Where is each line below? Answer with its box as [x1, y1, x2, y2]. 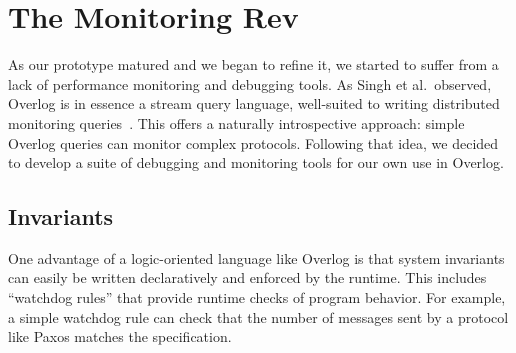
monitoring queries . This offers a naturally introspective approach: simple [8, 112, 465, 133]
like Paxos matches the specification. [8, 326, 232, 347]
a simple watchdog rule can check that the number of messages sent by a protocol [8, 306, 509, 327]
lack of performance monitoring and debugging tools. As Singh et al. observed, [8, 73, 492, 94]
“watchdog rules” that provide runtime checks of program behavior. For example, [8, 287, 506, 308]
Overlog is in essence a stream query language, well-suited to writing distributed [8, 93, 500, 114]
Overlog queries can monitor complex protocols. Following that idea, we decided [8, 132, 499, 153]
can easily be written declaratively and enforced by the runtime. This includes [8, 267, 487, 288]
